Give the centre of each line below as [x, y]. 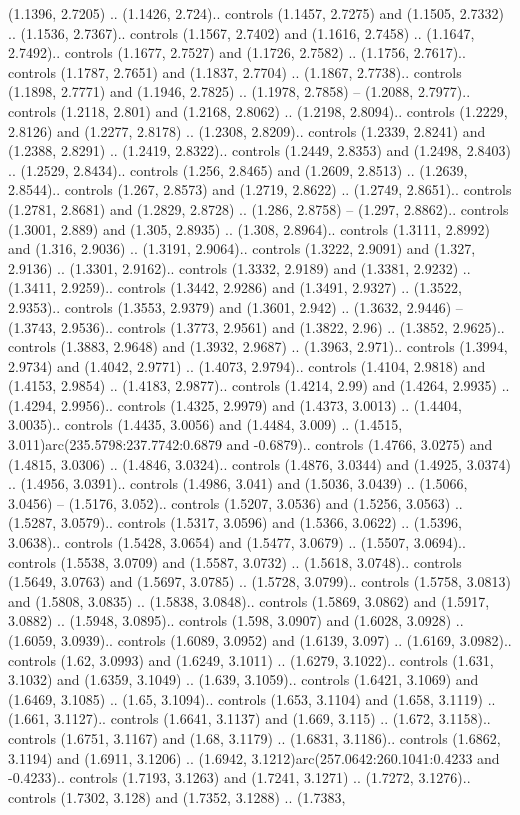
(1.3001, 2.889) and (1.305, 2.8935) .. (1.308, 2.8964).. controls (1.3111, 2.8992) [249, 228]
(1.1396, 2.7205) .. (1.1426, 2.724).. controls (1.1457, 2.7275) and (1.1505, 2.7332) [256, 13]
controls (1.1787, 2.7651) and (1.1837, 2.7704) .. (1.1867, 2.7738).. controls [235, 71]
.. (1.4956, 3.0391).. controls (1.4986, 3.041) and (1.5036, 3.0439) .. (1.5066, [238, 483]
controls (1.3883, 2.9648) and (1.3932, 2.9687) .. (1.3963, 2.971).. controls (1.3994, [258, 346]
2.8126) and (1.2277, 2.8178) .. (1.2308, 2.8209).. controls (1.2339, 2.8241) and [247, 130]
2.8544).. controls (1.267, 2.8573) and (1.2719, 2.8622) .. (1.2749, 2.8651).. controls [260, 189]
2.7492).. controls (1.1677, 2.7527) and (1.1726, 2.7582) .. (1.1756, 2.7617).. [237, 52]
